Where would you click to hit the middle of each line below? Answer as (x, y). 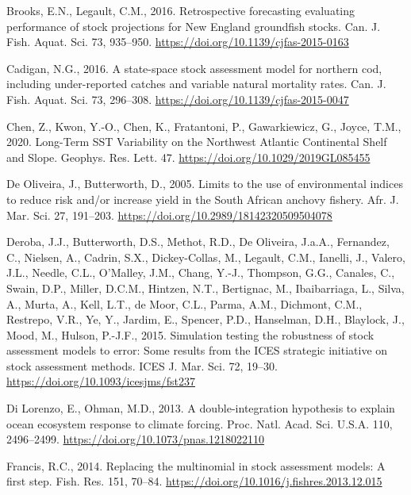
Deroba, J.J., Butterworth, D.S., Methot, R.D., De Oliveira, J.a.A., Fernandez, (198, 242)
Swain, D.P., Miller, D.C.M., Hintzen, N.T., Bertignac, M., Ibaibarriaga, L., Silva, (205, 288)
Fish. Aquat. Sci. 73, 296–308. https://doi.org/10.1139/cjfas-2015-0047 (178, 99)
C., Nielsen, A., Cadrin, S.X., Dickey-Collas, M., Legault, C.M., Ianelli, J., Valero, (206, 257)
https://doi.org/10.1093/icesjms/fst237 (101, 381)
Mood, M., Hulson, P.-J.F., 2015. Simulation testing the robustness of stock (190, 334)
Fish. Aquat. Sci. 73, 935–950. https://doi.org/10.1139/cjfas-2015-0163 (178, 42)
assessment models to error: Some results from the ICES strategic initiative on (197, 350)
